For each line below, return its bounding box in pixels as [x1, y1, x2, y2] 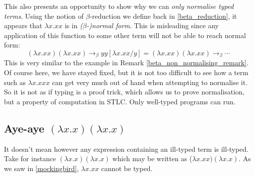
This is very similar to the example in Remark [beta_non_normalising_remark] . [4, 57, 249, 68]
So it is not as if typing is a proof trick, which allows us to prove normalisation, [4, 87, 245, 97]
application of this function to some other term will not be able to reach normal [4, 30, 246, 40]
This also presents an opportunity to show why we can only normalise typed [4, 1, 234, 11]
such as [4, 77, 26, 87]
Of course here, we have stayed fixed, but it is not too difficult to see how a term [4, 67, 249, 78]
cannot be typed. [101, 163, 153, 173]
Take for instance [4, 153, 56, 164]
